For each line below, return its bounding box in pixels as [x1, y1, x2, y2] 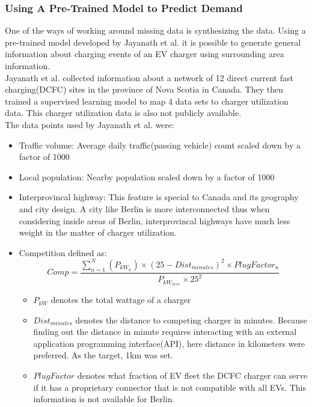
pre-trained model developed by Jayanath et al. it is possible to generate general [5, 35, 301, 48]
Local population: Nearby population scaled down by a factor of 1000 [19, 170, 275, 183]
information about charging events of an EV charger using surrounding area [5, 47, 284, 60]
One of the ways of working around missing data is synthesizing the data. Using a [5, 24, 306, 37]
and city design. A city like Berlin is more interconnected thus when [19, 202, 270, 215]
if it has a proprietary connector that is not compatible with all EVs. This [33, 381, 306, 393]
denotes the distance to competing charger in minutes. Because [75, 313, 307, 326]
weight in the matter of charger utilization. [19, 226, 177, 239]
